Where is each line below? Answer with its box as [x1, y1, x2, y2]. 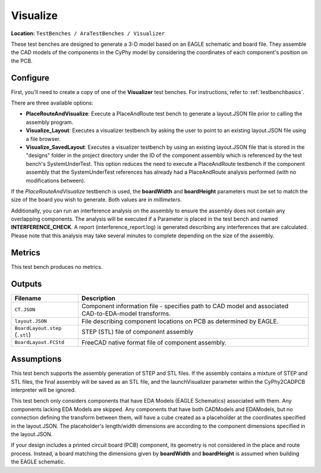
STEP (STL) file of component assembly [81, 328, 193, 336]
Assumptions [11, 354, 62, 364]
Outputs [11, 278, 42, 289]
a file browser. [26, 135, 61, 142]
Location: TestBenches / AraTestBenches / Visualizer [11, 30, 165, 37]
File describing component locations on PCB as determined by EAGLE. [81, 317, 279, 325]
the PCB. [11, 57, 33, 64]
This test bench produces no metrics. [11, 263, 103, 270]
